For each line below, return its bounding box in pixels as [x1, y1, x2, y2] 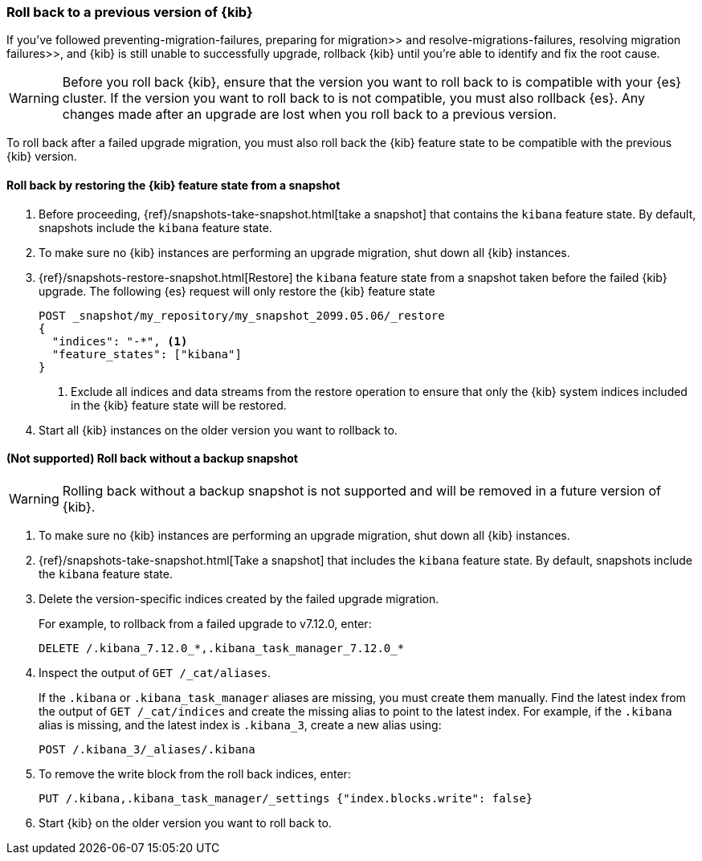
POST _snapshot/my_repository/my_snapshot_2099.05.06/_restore [39, 308, 445, 322]
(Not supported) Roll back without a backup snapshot [6, 451, 298, 466]
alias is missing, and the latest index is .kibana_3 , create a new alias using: [39, 717, 442, 732]
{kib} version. [6, 149, 77, 164]
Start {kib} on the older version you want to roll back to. [39, 815, 332, 830]
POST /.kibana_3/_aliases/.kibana [39, 742, 255, 756]
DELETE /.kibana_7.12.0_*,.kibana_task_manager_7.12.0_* [39, 641, 405, 655]
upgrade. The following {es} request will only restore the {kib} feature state [39, 284, 435, 298]
